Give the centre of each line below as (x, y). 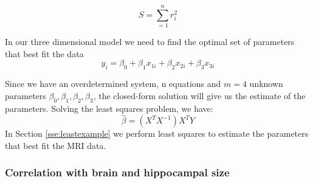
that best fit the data (44, 53)
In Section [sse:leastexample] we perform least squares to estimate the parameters (157, 133)
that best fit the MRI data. (56, 145)
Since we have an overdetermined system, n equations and (113, 84)
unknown (266, 84)
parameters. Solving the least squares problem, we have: (109, 108)
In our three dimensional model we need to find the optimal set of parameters (150, 42)
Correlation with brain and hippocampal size (117, 172)
